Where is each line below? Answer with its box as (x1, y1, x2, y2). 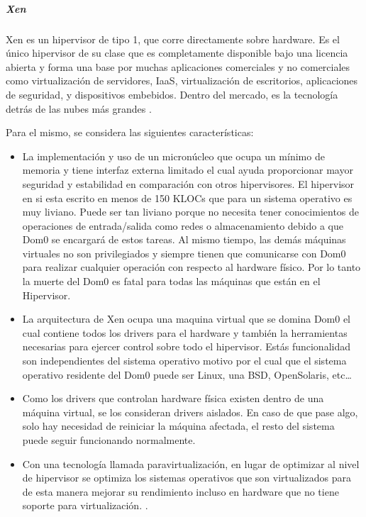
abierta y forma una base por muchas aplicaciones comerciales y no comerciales (6, 59, 350, 74)
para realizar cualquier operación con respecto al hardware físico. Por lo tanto (22, 260, 361, 274)
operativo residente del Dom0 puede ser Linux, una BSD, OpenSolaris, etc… (22, 367, 352, 382)
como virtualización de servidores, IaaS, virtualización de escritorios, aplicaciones (6, 73, 358, 88)
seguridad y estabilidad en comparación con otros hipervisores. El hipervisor (22, 176, 355, 191)
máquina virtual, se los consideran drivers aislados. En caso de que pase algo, (22, 404, 358, 419)
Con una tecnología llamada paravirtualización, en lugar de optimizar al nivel (22, 456, 360, 471)
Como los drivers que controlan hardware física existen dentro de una (22, 391, 324, 406)
